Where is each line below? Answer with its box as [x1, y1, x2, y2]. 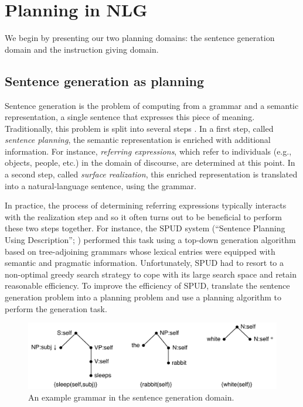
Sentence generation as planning [5, 71, 205, 90]
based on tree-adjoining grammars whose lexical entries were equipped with [5, 245, 275, 257]
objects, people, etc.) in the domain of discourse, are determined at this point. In [5, 156, 295, 169]
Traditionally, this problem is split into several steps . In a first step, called [5, 122, 274, 134]
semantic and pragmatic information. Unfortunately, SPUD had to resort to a [5, 256, 284, 269]
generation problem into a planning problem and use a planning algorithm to [5, 291, 282, 303]
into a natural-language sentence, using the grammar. [5, 179, 196, 191]
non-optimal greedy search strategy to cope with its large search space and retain [5, 268, 297, 280]
